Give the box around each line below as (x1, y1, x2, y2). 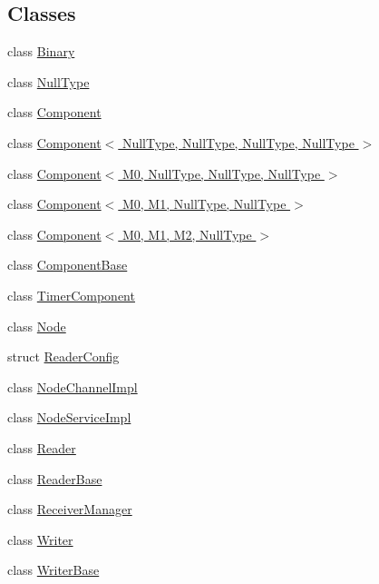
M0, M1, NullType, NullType (121, 194, 287, 213)
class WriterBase (7, 560, 100, 579)
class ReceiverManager (7, 500, 132, 519)
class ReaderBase (7, 469, 102, 488)
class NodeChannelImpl (7, 377, 138, 396)
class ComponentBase (7, 255, 128, 274)
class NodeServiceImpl (7, 408, 131, 427)
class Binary (7, 42, 75, 61)
